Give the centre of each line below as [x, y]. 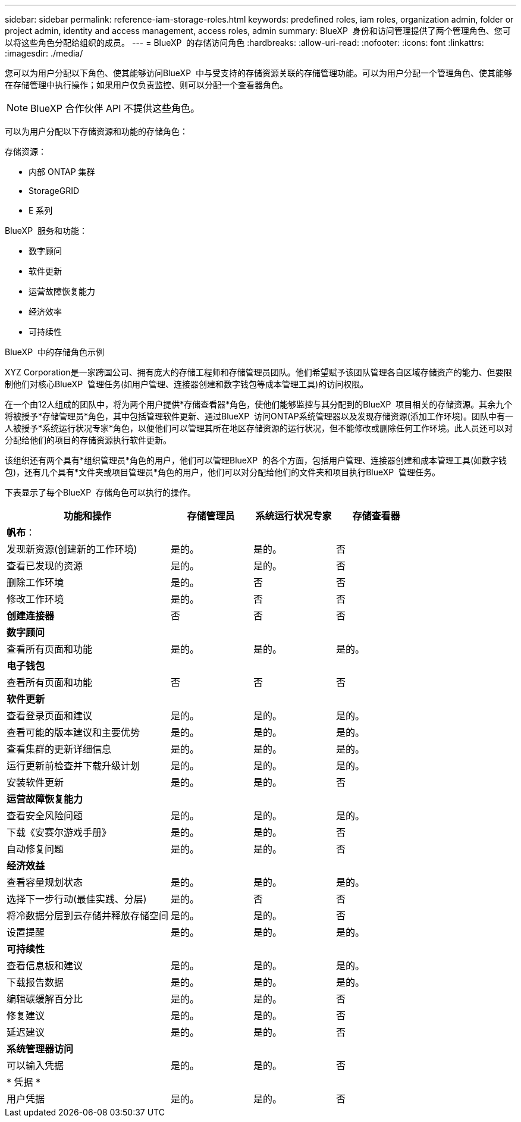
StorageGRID [54, 191]
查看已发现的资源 [45, 566]
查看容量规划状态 [45, 882]
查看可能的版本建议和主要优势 [73, 732]
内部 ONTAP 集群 [62, 172]
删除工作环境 [35, 582]
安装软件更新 [35, 782]
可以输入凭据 [35, 1065]
